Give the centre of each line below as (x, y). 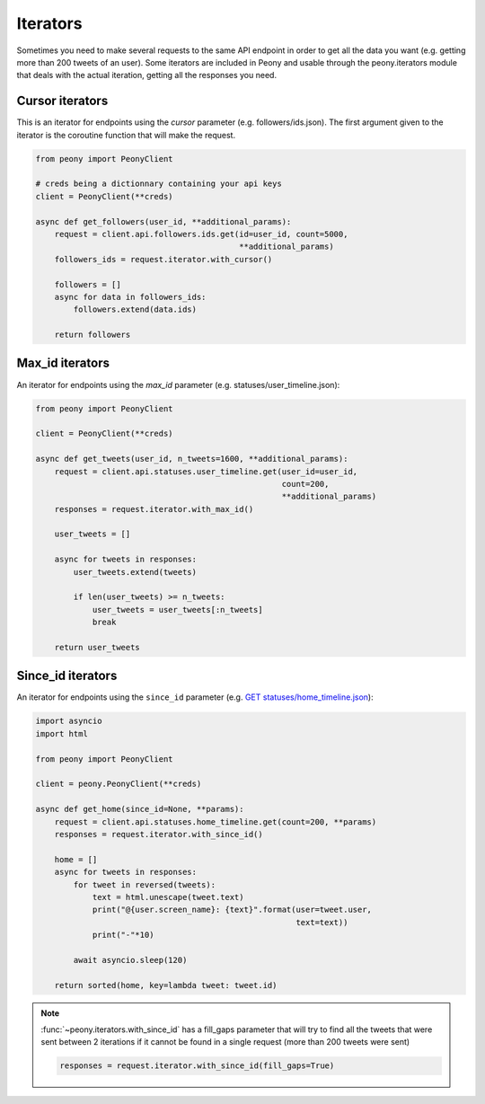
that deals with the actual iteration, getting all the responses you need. (147, 75)
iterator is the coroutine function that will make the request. (126, 135)
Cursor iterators (62, 101)
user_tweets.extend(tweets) (135, 572)
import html (62, 733)
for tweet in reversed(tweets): (144, 884)
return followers (93, 335)
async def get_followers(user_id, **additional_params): (163, 221)
